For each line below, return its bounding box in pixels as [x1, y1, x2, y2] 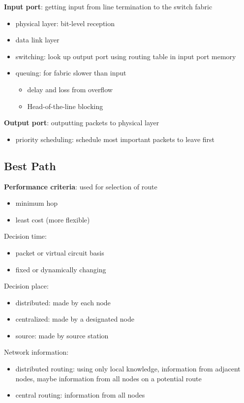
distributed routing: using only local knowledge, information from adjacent [15, 364, 241, 374]
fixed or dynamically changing [15, 264, 106, 274]
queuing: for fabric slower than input [15, 68, 126, 78]
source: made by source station [15, 330, 109, 340]
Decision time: [4, 231, 47, 241]
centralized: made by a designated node [15, 314, 135, 324]
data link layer [15, 35, 60, 45]
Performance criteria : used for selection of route [4, 181, 157, 191]
